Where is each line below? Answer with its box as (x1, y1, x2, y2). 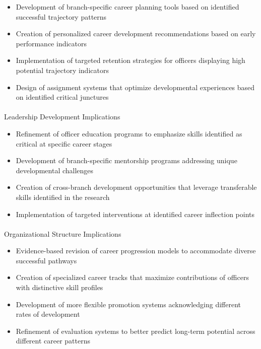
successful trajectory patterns (16, 11, 107, 22)
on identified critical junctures (16, 92, 109, 102)
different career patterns (16, 335, 91, 346)
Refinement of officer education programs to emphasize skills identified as (16, 128, 242, 138)
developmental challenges (16, 165, 94, 175)
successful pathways (16, 255, 77, 265)
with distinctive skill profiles (16, 282, 103, 293)
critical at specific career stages (16, 138, 112, 149)
